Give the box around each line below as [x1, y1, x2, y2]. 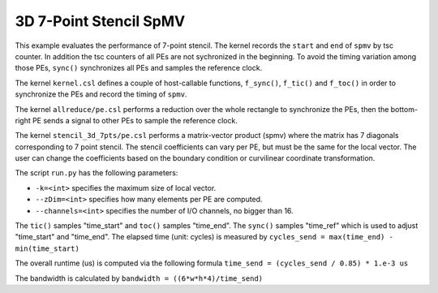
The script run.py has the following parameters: [15, 168, 178, 178]
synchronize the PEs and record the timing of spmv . [15, 89, 187, 99]
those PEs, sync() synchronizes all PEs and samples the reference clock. [15, 63, 263, 73]
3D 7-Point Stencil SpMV [15, 12, 186, 30]
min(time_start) [15, 243, 80, 253]
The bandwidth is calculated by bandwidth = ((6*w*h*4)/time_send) [15, 273, 264, 283]
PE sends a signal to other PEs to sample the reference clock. [32, 115, 238, 125]
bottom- [390, 104, 418, 114]
